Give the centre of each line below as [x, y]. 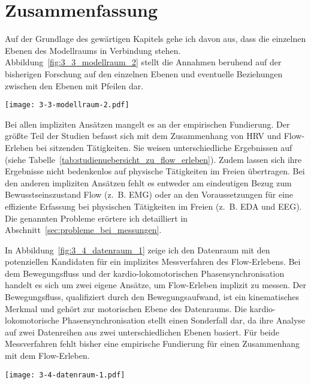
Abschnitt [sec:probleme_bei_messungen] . [83, 230]
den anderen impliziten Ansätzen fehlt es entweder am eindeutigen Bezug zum [148, 182]
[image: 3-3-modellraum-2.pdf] [67, 105]
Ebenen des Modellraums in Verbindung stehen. [93, 50]
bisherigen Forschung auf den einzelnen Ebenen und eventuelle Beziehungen [144, 73]
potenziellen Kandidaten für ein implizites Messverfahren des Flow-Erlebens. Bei [153, 261]
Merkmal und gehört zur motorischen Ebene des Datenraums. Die [126, 308]
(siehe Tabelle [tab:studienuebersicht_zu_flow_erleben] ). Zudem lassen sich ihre [153, 159]
